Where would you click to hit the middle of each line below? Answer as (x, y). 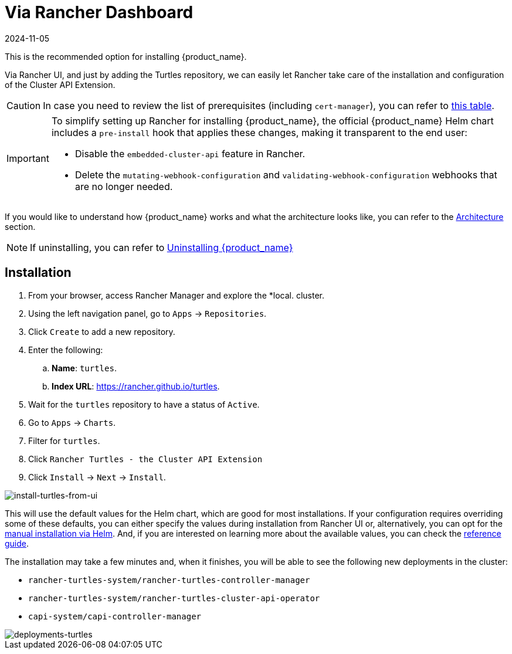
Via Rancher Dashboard (99, 12)
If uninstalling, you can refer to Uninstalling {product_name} (162, 247)
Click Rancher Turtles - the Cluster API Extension (145, 459)
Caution (24, 105)
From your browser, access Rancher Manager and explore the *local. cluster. (176, 295)
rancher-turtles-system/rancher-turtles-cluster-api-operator (174, 598)
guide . (17, 543)
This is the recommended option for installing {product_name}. (126, 56)
